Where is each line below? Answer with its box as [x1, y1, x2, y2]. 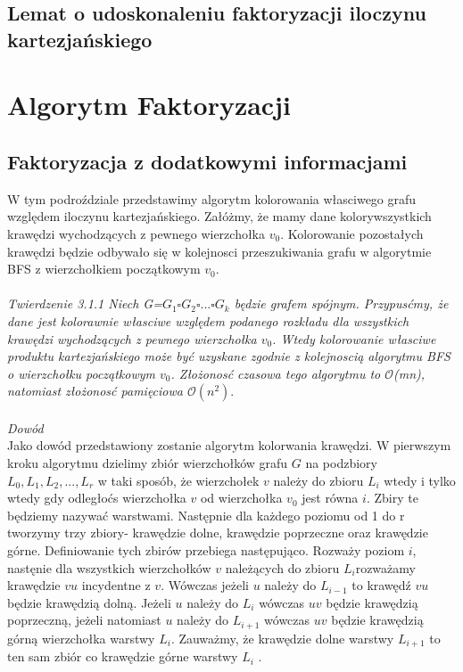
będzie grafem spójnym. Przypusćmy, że [234, 294, 449, 313]
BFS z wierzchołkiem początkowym [7, 259, 201, 278]
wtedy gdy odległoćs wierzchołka [7, 488, 186, 507]
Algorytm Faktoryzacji [7, 86, 291, 123]
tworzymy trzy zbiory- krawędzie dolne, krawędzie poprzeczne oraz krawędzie [7, 523, 428, 542]
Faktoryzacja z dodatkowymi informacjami [7, 147, 408, 175]
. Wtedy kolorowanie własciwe [272, 329, 436, 348]
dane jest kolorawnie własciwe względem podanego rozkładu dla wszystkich [7, 311, 409, 330]
